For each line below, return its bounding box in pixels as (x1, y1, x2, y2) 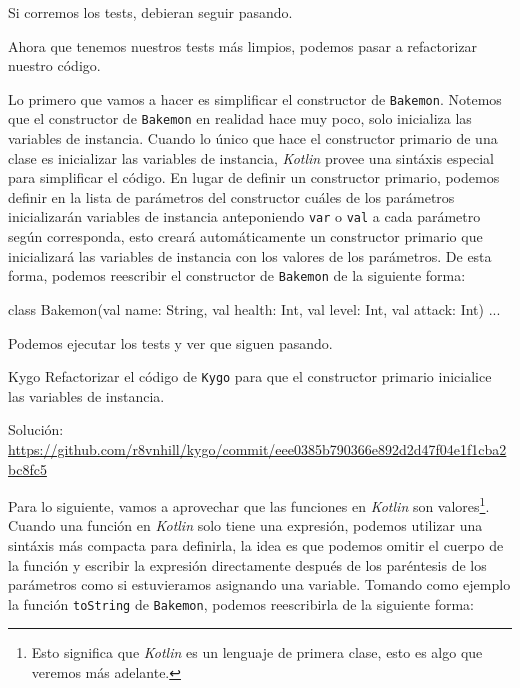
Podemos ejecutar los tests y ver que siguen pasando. (8, 332, 333, 353)
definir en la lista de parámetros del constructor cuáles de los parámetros (8, 186, 455, 207)
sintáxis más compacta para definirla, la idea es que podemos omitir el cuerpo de (8, 535, 504, 556)
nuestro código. (8, 55, 101, 76)
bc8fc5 (8, 458, 47, 479)
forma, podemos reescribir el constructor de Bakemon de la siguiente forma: (8, 265, 466, 286)
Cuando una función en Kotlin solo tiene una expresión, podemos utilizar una (8, 515, 483, 536)
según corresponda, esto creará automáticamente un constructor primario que (8, 226, 483, 247)
